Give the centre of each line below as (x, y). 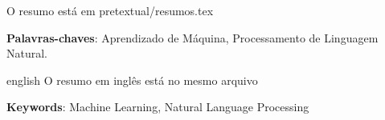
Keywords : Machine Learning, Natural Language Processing (158, 107)
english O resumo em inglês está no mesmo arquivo (132, 80)
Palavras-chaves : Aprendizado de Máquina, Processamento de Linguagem (192, 37)
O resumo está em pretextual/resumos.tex (110, 10)
